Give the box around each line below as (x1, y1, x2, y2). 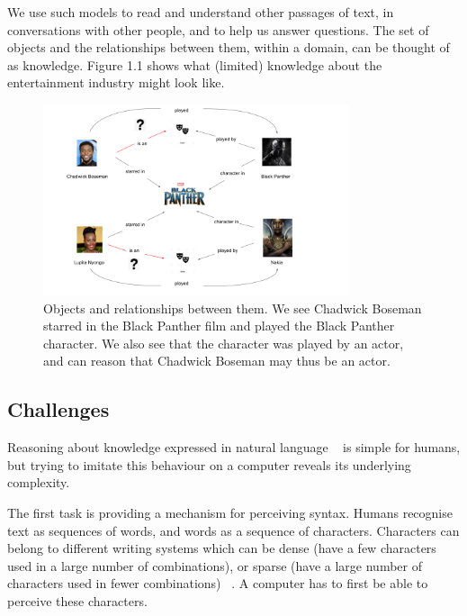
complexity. (7, 473, 70, 492)
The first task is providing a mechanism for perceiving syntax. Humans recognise (7, 503, 453, 521)
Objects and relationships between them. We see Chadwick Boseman (43, 298, 422, 317)
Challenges (7, 395, 110, 423)
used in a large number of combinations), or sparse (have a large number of (7, 556, 422, 575)
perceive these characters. (7, 591, 148, 610)
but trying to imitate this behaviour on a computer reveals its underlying (7, 455, 411, 474)
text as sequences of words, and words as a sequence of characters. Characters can (7, 521, 460, 539)
